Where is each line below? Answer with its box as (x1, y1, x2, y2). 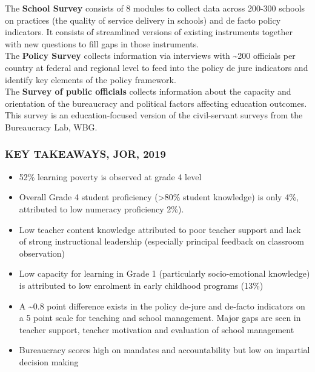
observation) (19, 246, 65, 259)
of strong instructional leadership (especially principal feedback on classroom (19, 235, 304, 248)
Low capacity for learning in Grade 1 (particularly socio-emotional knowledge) (19, 267, 310, 280)
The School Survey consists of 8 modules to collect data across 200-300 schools (5, 2, 305, 14)
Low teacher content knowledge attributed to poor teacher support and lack (19, 223, 301, 235)
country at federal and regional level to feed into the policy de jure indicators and (5, 61, 308, 73)
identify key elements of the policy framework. (5, 73, 176, 86)
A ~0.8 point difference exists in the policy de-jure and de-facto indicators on (19, 299, 305, 312)
